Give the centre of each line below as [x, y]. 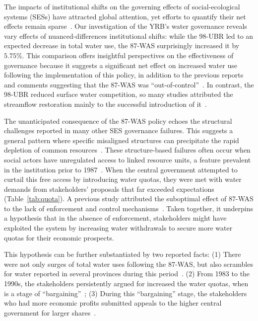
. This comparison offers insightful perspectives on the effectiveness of [128, 55]
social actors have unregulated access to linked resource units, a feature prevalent [128, 159]
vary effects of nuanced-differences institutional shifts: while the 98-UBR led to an [129, 36]
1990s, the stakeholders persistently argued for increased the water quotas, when [126, 283]
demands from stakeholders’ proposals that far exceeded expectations [109, 189]
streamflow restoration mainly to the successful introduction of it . [105, 104]
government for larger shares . [50, 312]
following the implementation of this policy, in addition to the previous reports [124, 75]
